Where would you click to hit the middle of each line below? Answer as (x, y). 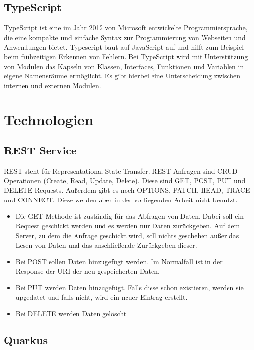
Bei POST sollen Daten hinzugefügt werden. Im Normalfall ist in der (119, 261)
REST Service (40, 150)
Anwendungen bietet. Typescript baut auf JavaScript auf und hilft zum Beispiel (124, 47)
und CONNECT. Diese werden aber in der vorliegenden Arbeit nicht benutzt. (121, 199)
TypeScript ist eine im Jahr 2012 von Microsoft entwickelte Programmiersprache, (126, 28)
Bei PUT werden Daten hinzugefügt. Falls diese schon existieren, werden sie (129, 287)
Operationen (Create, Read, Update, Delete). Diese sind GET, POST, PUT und (125, 180)
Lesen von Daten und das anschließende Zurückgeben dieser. (106, 245)
